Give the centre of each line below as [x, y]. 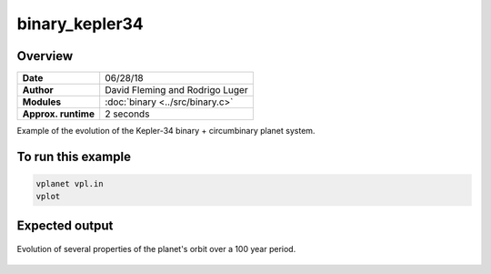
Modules [42, 102]
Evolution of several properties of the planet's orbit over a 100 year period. [156, 249]
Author [38, 90]
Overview [45, 56]
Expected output [65, 225]
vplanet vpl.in [70, 184]
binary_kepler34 [80, 24]
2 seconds [127, 114]
